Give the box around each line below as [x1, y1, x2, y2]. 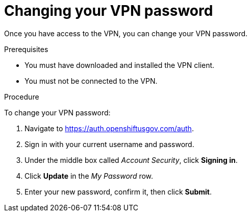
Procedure [4, 92, 39, 101]
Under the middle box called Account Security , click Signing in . [24, 155, 238, 164]
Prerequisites [4, 44, 48, 54]
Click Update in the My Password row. [24, 171, 154, 180]
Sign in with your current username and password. [24, 139, 194, 149]
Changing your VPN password [4, 2, 213, 19]
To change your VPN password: [4, 108, 111, 117]
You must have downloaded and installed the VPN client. [24, 60, 215, 69]
